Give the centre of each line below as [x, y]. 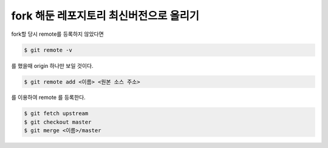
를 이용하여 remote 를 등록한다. [49, 98]
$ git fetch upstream [56, 113]
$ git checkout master [58, 122]
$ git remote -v [48, 50]
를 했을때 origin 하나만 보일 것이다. [52, 66]
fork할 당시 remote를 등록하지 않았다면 [58, 34]
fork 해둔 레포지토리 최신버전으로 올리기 [105, 16]
